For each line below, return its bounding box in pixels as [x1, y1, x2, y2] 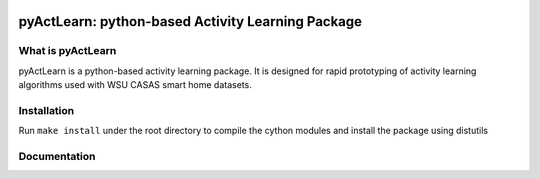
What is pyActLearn [18, 44, 117, 58]
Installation [18, 103, 75, 117]
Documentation [18, 150, 96, 164]
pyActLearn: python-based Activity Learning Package [18, 13, 363, 30]
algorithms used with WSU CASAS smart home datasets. [18, 79, 252, 91]
